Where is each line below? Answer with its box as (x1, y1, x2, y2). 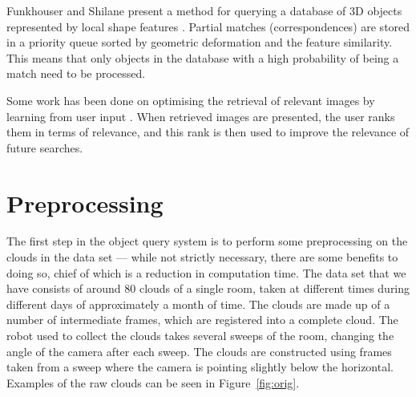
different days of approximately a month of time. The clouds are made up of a (6, 295, 390, 312)
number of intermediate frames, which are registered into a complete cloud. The (6, 311, 398, 328)
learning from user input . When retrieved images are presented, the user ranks (6, 107, 395, 124)
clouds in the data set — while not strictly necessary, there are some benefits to (6, 249, 398, 265)
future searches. (6, 139, 83, 156)
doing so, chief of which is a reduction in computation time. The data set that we (6, 264, 406, 281)
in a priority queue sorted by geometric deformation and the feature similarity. (6, 34, 393, 51)
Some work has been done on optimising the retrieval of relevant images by (6, 91, 375, 108)
